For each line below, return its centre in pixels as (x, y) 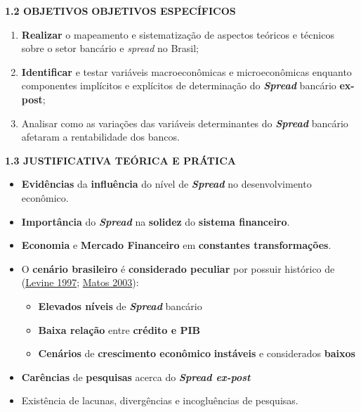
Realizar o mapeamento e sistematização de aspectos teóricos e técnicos (178, 34)
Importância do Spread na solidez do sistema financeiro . (156, 221)
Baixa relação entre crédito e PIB (119, 329)
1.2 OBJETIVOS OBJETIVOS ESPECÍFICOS (120, 11)
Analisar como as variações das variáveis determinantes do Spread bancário (185, 123)
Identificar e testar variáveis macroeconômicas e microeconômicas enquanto (186, 71)
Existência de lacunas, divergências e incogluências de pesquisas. (160, 400)
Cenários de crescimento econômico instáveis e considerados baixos (197, 353)
